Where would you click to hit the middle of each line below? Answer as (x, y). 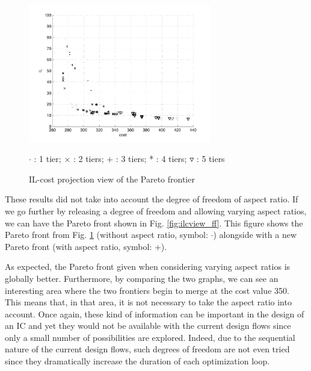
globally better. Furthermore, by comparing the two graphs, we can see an (142, 278)
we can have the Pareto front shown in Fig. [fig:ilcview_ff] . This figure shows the (154, 223)
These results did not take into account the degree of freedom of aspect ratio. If (152, 199)
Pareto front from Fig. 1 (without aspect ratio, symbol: (106, 235)
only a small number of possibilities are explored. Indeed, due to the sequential (150, 337)
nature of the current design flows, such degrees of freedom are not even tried (147, 349)
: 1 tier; (48, 159)
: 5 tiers (211, 159)
